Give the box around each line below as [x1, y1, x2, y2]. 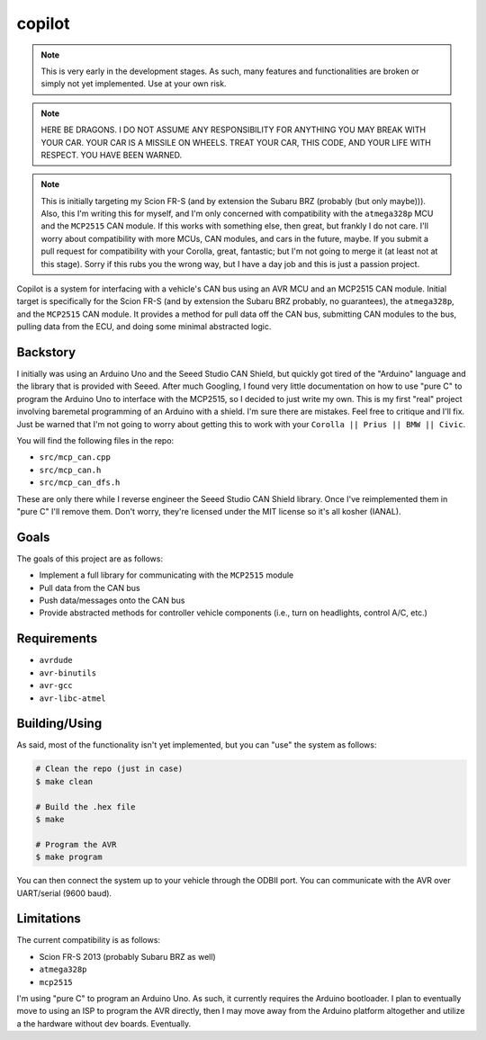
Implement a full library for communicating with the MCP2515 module [39, 569, 294, 580]
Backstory [16, 345, 76, 360]
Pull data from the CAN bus [39, 582, 140, 593]
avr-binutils [39, 668, 97, 678]
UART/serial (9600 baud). [16, 887, 112, 899]
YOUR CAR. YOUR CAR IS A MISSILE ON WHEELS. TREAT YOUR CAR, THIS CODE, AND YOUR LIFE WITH [40, 137, 431, 148]
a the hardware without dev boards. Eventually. [16, 1018, 192, 1029]
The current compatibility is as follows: [16, 935, 161, 946]
